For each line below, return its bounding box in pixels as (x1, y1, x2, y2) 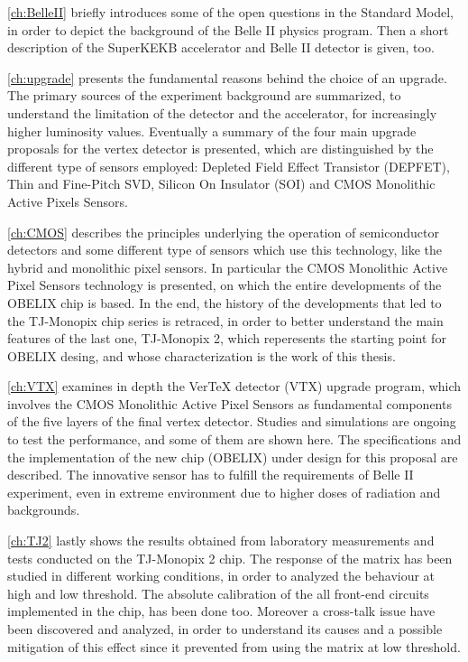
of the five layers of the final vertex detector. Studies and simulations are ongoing (7, 412, 456, 431)
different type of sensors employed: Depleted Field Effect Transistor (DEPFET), (7, 156, 450, 175)
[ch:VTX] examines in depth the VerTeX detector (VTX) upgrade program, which (7, 377, 462, 396)
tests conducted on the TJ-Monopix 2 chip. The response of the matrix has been (7, 548, 453, 567)
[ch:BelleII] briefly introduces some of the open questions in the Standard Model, (7, 3, 454, 21)
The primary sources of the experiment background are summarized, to (7, 86, 401, 105)
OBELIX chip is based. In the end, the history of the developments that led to (7, 293, 442, 312)
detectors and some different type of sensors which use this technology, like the (7, 240, 443, 259)
